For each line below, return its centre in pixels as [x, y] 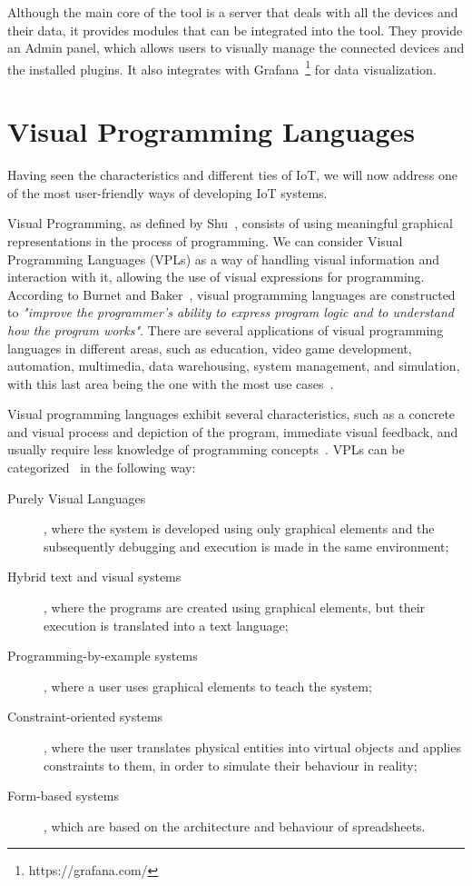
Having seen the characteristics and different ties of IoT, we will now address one [232, 175]
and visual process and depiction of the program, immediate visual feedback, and [233, 431]
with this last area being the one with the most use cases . [171, 383]
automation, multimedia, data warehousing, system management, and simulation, [234, 366]
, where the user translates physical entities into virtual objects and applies [252, 747]
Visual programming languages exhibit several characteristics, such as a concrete [231, 414]
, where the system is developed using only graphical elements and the [239, 528]
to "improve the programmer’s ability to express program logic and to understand [231, 312]
